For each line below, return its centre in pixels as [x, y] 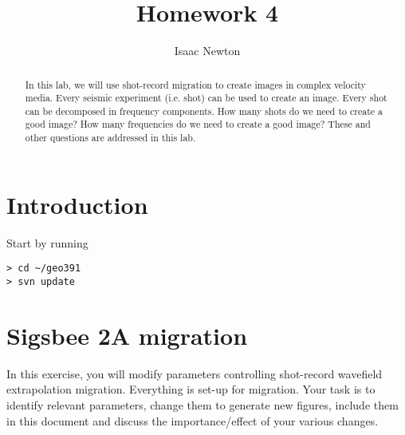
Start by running [47, 242]
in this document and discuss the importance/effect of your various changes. [193, 420]
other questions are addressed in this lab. [110, 138]
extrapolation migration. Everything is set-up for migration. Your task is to [191, 389]
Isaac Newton [207, 51]
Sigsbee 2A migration [127, 335]
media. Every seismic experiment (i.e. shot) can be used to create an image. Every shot [206, 98]
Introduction [77, 204]
